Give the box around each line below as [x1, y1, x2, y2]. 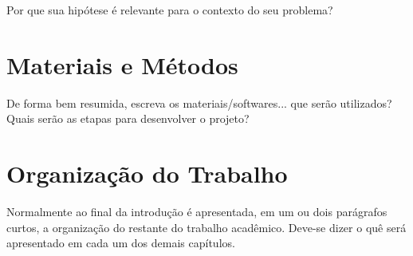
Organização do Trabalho [6, 157, 288, 190]
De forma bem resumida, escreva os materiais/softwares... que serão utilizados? [6, 94, 392, 111]
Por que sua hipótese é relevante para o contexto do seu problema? [6, 2, 333, 18]
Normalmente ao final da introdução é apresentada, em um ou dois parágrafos [6, 203, 387, 220]
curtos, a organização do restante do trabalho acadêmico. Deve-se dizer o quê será [6, 219, 407, 235]
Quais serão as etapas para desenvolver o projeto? [6, 110, 250, 127]
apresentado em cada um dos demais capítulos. [6, 234, 235, 251]
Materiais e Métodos [6, 48, 238, 81]
